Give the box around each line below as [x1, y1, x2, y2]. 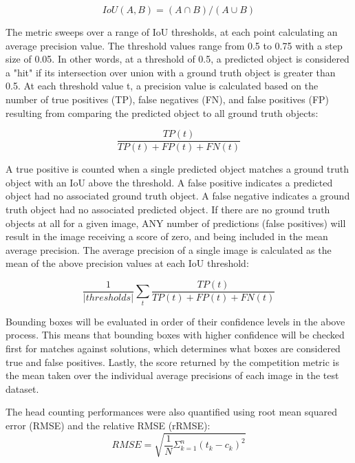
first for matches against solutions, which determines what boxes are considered [6, 341, 341, 355]
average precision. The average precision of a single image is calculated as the [6, 242, 332, 257]
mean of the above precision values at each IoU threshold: [6, 256, 249, 270]
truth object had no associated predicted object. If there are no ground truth [6, 202, 330, 216]
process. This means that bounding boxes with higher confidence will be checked [6, 327, 345, 342]
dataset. [6, 381, 39, 396]
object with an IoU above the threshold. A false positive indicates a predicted [6, 175, 333, 189]
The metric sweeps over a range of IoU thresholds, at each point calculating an [6, 25, 338, 39]
